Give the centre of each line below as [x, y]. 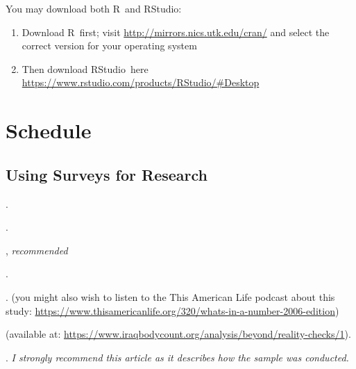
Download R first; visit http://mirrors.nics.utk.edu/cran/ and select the [176, 32]
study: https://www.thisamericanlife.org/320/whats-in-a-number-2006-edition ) [172, 310]
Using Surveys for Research [107, 174]
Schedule [49, 130]
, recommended [37, 250]
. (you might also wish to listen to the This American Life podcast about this [170, 296]
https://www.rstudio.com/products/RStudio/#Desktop [141, 82]
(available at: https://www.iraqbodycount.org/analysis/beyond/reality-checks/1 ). [178, 334]
